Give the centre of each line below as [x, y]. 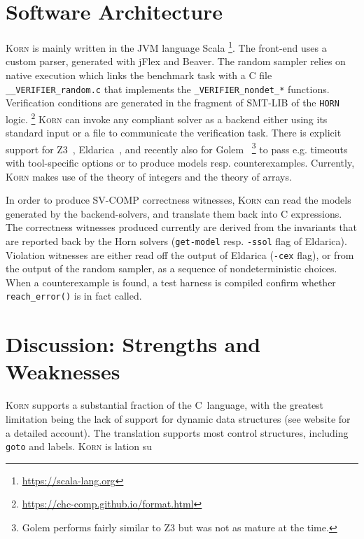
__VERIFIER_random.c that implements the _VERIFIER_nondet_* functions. [168, 89]
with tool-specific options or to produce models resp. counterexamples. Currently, [180, 162]
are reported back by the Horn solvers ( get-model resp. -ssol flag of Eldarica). [176, 240]
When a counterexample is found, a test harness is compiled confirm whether [171, 282]
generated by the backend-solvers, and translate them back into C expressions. [174, 213]
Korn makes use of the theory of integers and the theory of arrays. [149, 176]
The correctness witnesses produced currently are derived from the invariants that [182, 227]
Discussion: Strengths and [133, 344]
